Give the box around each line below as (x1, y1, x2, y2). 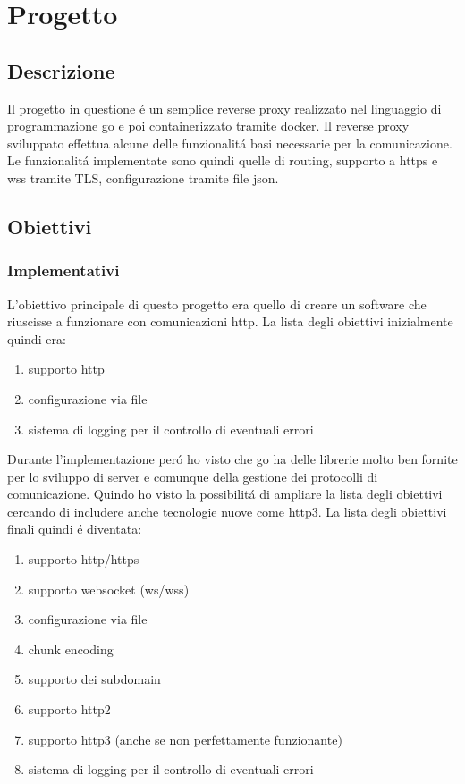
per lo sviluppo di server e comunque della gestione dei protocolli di (7, 467, 378, 485)
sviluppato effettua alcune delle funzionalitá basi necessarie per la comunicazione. (7, 133, 452, 152)
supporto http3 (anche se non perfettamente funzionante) (28, 729, 342, 748)
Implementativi (7, 259, 120, 282)
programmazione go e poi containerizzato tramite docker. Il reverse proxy (7, 116, 410, 135)
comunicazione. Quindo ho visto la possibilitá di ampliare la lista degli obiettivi (7, 485, 443, 503)
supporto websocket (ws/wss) (28, 579, 190, 598)
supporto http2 (28, 700, 111, 719)
